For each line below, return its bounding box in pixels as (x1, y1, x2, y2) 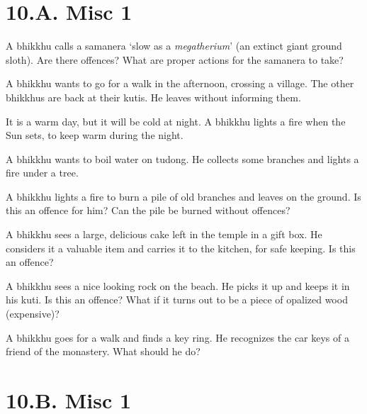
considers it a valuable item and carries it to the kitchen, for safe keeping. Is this (6, 240, 356, 255)
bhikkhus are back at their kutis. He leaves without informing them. (6, 89, 301, 104)
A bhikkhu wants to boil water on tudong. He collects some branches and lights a (6, 151, 359, 166)
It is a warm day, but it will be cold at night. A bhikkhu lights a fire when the (6, 113, 346, 128)
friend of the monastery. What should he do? (6, 344, 201, 359)
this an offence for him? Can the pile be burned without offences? (6, 203, 290, 218)
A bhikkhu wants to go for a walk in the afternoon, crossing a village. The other (6, 76, 354, 91)
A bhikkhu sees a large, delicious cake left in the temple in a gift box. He (6, 227, 322, 242)
